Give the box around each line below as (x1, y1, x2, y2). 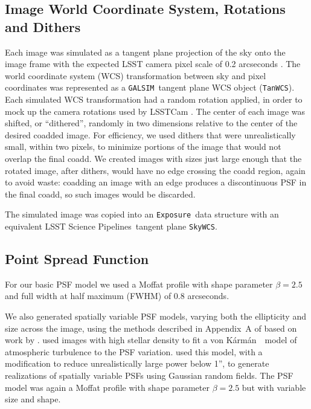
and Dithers (5, 17, 81, 36)
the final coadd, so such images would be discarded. (5, 187, 196, 200)
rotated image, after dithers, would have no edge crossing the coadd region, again (5, 164, 306, 176)
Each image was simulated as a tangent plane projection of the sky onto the (5, 45, 286, 58)
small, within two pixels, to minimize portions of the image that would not (5, 140, 281, 153)
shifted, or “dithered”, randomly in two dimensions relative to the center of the (5, 117, 298, 129)
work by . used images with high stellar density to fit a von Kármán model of (5, 333, 297, 346)
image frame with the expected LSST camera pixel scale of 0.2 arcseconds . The (5, 57, 301, 70)
